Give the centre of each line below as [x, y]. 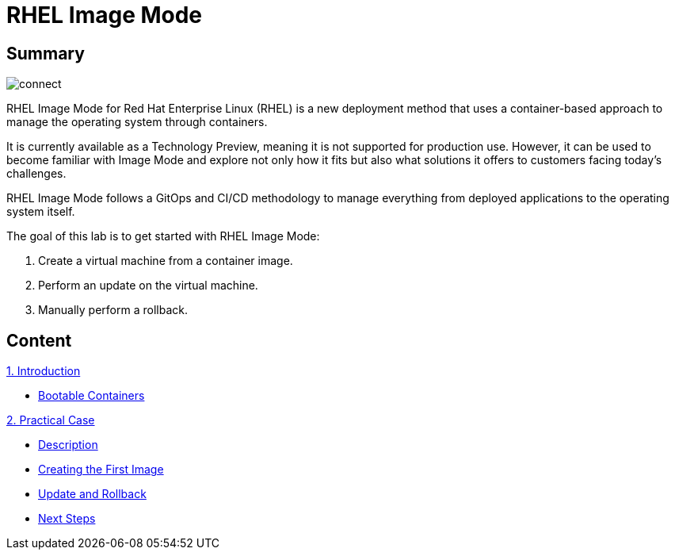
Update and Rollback [92, 494]
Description [68, 445]
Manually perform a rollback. [113, 310]
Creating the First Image [101, 470]
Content [39, 340]
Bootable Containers [92, 396]
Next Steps [67, 519]
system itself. [41, 212]
